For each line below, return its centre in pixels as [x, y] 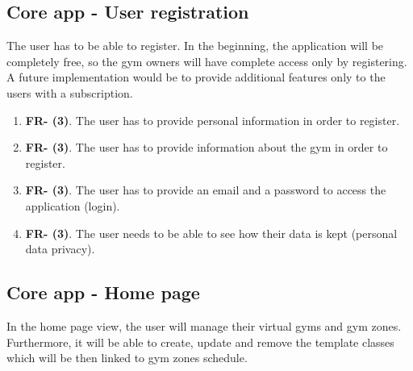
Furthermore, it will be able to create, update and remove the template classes [200, 342]
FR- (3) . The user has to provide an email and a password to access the [206, 190]
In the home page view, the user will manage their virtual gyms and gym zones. [204, 325]
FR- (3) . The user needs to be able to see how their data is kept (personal [211, 233]
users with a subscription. [70, 92]
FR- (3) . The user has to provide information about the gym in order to [206, 147]
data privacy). [60, 249]
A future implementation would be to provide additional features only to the [196, 77]
